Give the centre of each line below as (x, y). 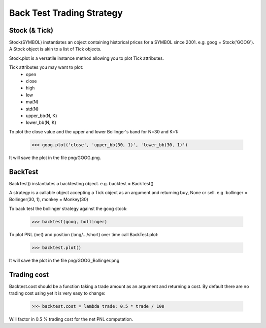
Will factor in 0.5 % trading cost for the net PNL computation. (71, 319)
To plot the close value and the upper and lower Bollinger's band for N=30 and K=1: (94, 131)
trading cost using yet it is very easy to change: (57, 293)
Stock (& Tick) (31, 30)
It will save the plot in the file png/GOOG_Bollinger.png (64, 260)
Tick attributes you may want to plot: (46, 67)
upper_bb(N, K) (41, 116)
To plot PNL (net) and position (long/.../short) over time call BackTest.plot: (84, 234)
